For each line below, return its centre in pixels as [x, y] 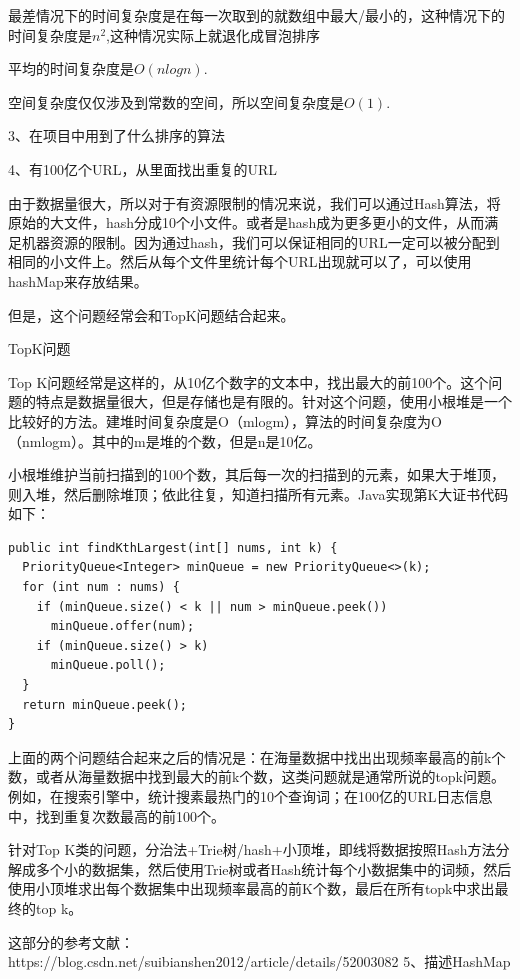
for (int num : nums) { [101, 587]
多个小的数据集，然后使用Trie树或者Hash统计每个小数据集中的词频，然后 [273, 868]
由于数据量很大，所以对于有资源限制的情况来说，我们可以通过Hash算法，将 [254, 202]
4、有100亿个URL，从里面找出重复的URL [143, 168]
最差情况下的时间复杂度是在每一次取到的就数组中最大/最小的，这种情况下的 [256, 15]
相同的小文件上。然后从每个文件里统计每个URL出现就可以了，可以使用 [240, 261]
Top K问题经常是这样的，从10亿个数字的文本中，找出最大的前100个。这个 [248, 381]
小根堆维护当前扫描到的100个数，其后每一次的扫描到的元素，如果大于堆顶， [256, 474]
